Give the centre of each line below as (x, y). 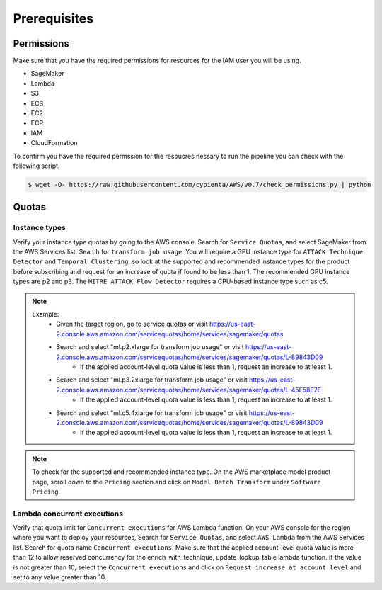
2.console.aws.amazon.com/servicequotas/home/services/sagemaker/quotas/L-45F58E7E (189, 390)
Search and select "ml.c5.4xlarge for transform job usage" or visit (152, 413)
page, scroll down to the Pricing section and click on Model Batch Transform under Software (176, 482)
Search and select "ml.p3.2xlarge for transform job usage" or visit (152, 380)
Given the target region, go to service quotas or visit (132, 324)
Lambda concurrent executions (68, 514)
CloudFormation (54, 143)
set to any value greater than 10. (60, 577)
